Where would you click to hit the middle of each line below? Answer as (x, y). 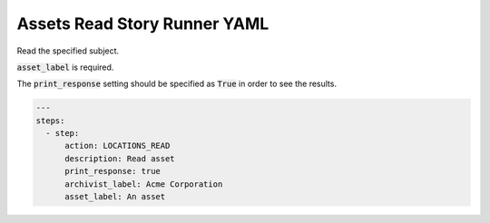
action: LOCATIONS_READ (118, 146)
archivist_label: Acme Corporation (144, 184)
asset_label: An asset (115, 197)
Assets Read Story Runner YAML (143, 24)
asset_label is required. (65, 67)
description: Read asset (120, 158)
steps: (50, 121)
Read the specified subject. (68, 51)
